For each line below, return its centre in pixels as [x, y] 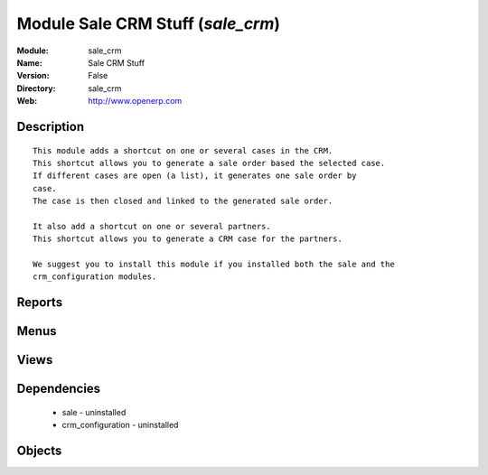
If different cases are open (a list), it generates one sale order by [195, 176]
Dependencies [59, 389]
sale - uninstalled [94, 412]
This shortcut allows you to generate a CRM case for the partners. [188, 239]
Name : [29, 62]
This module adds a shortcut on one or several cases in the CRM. [183, 150]
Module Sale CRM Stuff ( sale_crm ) [148, 23]
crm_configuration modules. [95, 277]
